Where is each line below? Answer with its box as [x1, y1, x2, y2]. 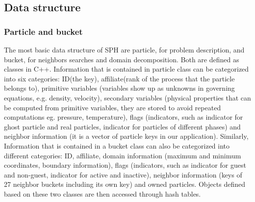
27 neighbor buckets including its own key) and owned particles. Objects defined [4, 179, 245, 189]
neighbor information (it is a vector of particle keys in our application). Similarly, [4, 131, 249, 141]
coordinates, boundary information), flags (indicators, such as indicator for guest [4, 160, 246, 170]
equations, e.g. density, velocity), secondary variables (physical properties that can [4, 92, 251, 102]
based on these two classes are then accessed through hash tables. [4, 188, 201, 199]
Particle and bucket [4, 25, 83, 37]
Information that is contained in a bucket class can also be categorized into [4, 140, 230, 151]
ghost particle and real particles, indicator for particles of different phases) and [4, 121, 241, 131]
